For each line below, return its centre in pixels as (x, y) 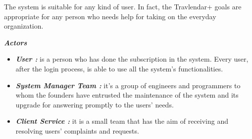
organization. (24, 26)
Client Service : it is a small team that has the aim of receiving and (122, 121)
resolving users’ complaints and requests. (77, 130)
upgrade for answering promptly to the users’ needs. (95, 104)
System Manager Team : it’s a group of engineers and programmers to (128, 85)
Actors (16, 42)
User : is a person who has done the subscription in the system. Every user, (132, 59)
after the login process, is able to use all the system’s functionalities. (119, 68)
